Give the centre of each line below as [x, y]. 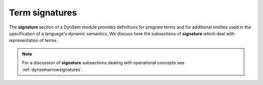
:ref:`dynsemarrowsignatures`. [53, 70]
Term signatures [43, 13]
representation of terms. [33, 41]
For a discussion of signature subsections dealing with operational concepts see [103, 63]
